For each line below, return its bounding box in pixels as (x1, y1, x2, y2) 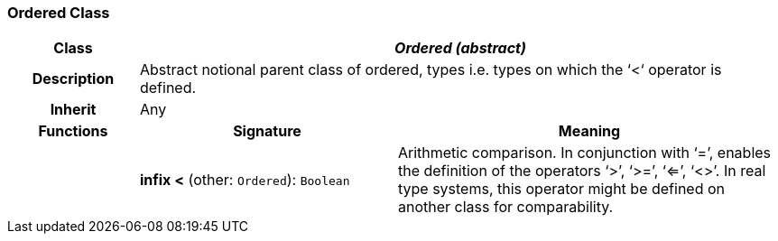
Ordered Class (7, 4, 110, 22)
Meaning (558, 122, 621, 141)
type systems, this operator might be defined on (397, 180, 725, 199)
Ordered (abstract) (394, 39, 526, 58)
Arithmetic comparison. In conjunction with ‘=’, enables (397, 144, 772, 162)
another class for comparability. (397, 198, 614, 217)
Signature (233, 122, 301, 141)
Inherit (50, 100, 97, 119)
